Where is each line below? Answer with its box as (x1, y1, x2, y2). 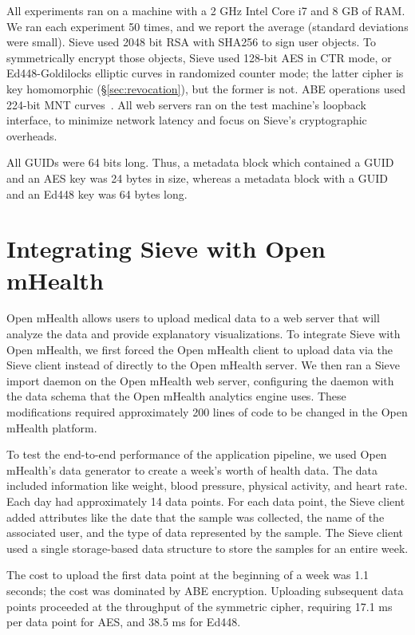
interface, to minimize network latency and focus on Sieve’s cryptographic (6, 112, 367, 128)
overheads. (6, 127, 57, 144)
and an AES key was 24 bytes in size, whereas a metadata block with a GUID (6, 169, 388, 186)
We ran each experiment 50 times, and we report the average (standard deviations (6, 18, 409, 34)
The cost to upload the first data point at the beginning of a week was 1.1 (6, 566, 370, 583)
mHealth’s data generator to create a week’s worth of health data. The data (6, 461, 377, 478)
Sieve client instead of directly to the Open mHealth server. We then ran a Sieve (6, 357, 401, 373)
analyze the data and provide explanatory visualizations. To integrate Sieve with (6, 325, 401, 342)
